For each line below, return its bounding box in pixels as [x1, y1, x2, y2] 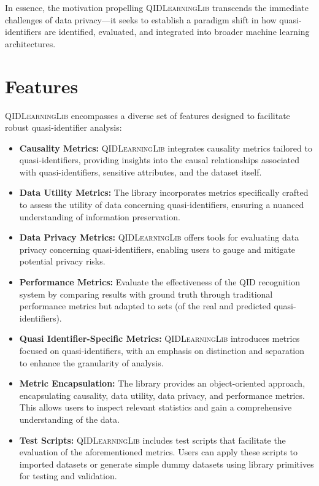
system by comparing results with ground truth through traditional [19, 287, 273, 300]
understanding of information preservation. [19, 210, 180, 223]
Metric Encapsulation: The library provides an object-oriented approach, [19, 377, 306, 390]
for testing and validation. [19, 469, 117, 482]
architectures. [5, 37, 56, 50]
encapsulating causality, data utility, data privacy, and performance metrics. [19, 388, 305, 401]
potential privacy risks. [19, 255, 106, 268]
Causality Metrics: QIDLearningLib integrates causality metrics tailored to [19, 141, 312, 154]
